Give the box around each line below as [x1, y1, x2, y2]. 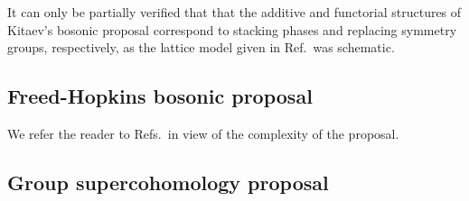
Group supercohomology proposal [7, 168, 329, 196]
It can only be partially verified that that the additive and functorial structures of [7, 3, 462, 21]
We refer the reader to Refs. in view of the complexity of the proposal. [7, 123, 399, 142]
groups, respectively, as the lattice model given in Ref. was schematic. [7, 38, 395, 57]
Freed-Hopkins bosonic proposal [7, 82, 313, 110]
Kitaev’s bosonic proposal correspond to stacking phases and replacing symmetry [7, 20, 457, 39]
